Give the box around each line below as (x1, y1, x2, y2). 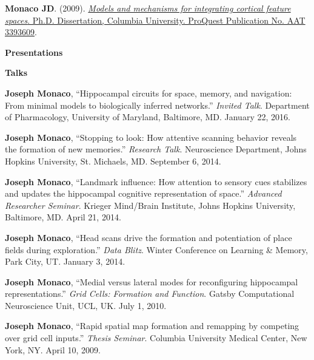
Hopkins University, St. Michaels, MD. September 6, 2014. (5, 154, 221, 167)
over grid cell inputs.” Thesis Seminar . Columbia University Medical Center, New (5, 331, 307, 344)
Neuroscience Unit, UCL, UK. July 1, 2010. (5, 299, 167, 311)
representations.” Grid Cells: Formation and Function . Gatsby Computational (5, 287, 295, 300)
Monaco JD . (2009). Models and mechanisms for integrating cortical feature (5, 2, 291, 14)
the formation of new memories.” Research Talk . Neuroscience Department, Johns (5, 143, 307, 155)
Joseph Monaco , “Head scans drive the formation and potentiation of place (5, 231, 292, 243)
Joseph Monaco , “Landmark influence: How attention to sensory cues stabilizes (5, 175, 307, 188)
